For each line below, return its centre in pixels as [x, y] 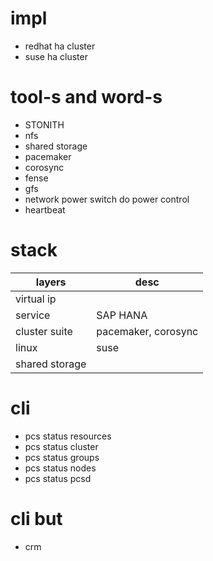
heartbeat [45, 209]
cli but [36, 518]
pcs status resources [68, 436]
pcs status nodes [60, 468]
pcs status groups [62, 457]
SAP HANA [122, 315]
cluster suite [44, 331]
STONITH [44, 124]
